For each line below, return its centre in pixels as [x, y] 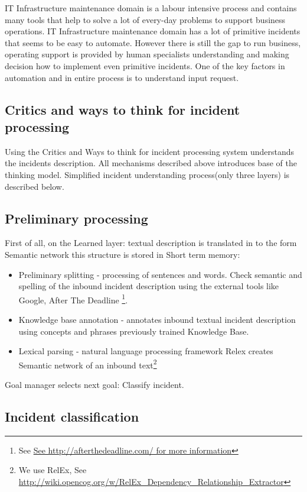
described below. [35, 186]
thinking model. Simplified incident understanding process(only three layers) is [147, 174]
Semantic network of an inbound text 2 [88, 364]
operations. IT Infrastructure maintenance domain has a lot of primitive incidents [153, 31]
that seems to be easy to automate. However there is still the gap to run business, [153, 42]
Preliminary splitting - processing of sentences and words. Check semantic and [160, 274]
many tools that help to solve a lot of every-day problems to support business [145, 19]
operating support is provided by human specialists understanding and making [147, 54]
